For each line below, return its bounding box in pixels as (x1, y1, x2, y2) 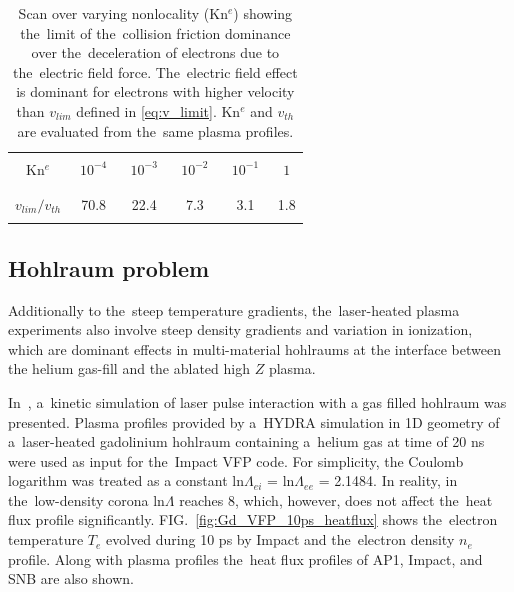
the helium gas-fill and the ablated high (8, 358, 250, 379)
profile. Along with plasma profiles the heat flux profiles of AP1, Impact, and (8, 548, 483, 569)
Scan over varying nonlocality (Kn (18, 3, 228, 23)
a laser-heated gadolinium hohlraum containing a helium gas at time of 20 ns (8, 431, 485, 452)
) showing (233, 3, 293, 23)
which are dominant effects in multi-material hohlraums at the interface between (8, 338, 501, 359)
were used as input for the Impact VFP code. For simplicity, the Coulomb (8, 450, 464, 471)
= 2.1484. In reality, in (318, 470, 458, 491)
